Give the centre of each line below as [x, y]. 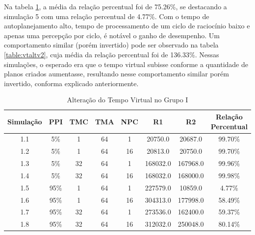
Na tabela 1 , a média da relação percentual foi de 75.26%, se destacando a [115, 6]
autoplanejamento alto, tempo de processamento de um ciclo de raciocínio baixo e [127, 26]
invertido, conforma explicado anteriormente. [71, 83]
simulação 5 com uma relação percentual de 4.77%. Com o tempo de [107, 16]
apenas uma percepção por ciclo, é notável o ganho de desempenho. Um [112, 35]
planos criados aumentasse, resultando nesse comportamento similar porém [116, 74]
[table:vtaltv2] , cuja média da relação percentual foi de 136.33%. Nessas [112, 54]
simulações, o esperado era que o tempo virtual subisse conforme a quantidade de [126, 64]
